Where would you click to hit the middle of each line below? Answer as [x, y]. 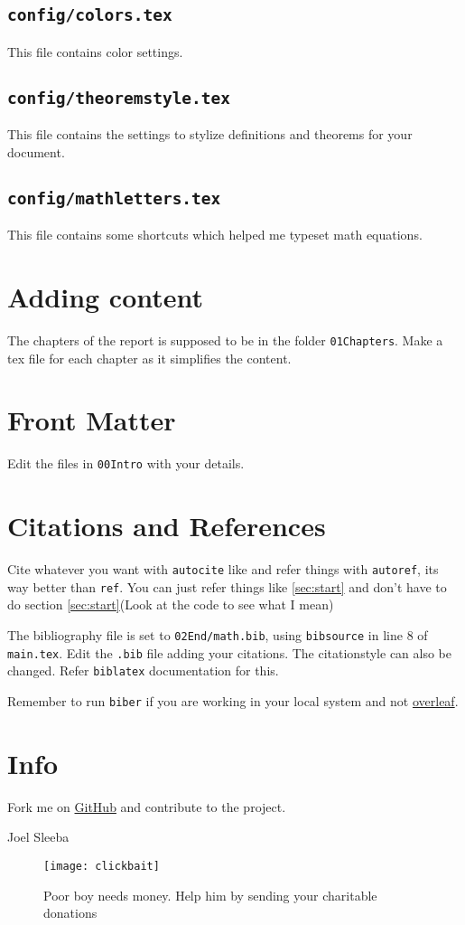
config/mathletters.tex [114, 198]
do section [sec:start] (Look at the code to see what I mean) [171, 604]
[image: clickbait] [102, 866]
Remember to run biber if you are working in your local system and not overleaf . [233, 700]
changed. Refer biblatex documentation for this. [143, 670]
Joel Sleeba [38, 837]
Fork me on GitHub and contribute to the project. [147, 806]
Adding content [106, 296]
